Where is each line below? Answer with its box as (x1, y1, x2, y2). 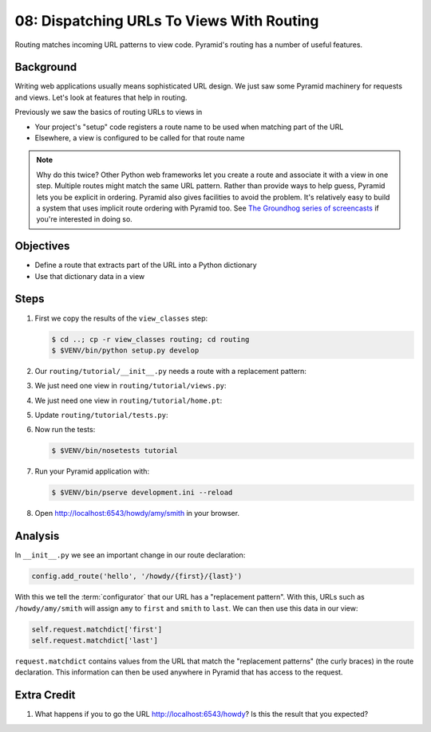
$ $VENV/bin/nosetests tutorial (51, 447, 179, 455)
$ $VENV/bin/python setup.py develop (51, 345, 200, 355)
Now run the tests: (34, 425, 96, 435)
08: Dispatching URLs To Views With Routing (14, 12, 319, 30)
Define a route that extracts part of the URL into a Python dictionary (34, 260, 257, 270)
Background (14, 61, 77, 74)
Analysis (14, 529, 60, 543)
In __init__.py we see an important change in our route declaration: (14, 550, 246, 560)
